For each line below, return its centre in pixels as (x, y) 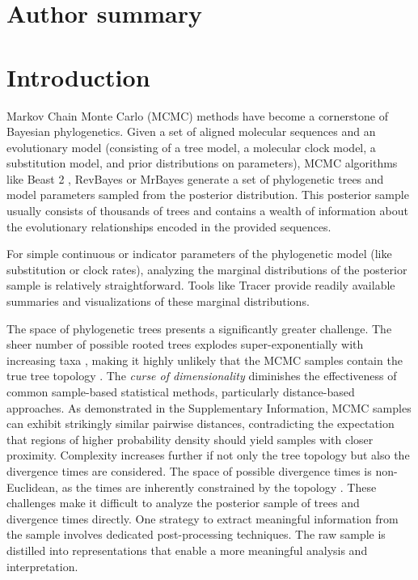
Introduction (78, 76)
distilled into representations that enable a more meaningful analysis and (187, 550)
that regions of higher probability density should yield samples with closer (190, 439)
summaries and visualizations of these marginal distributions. (158, 301)
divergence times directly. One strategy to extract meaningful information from (203, 518)
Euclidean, (32, 487)
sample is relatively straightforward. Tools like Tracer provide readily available (201, 285)
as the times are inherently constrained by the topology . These (219, 487)
